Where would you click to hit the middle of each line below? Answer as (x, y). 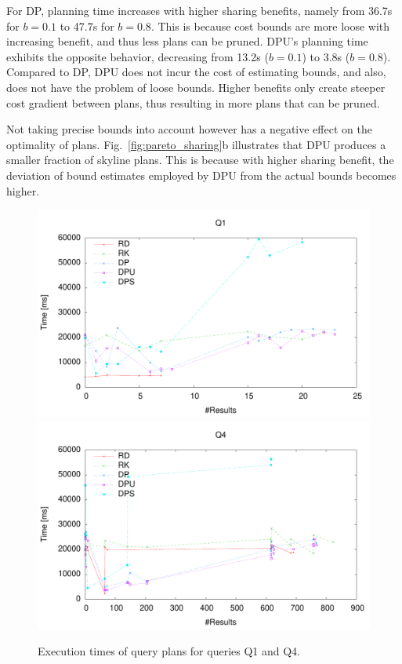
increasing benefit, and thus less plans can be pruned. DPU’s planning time (187, 41)
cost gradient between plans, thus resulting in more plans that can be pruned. (193, 102)
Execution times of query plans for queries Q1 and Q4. (169, 651)
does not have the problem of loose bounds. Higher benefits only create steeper (196, 87)
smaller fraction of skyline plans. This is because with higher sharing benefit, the (200, 160)
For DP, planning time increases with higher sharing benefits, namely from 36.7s (199, 10)
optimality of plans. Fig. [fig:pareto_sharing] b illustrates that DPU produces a (196, 144)
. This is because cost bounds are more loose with (270, 26)
